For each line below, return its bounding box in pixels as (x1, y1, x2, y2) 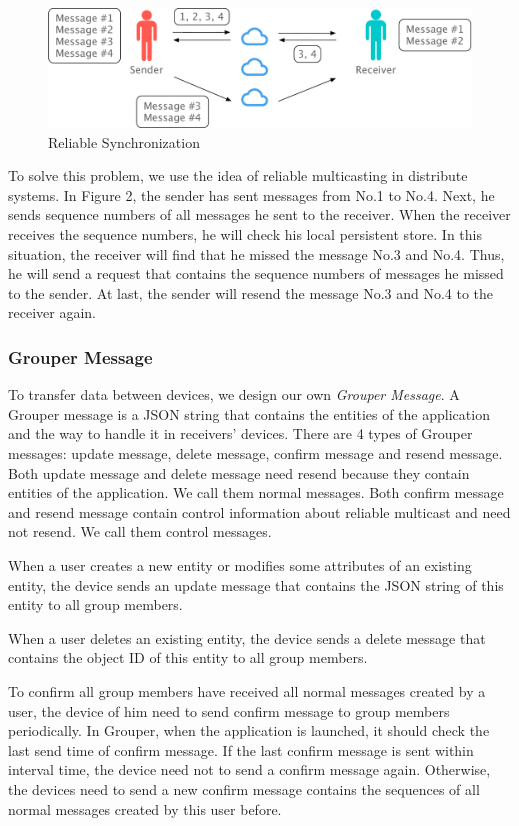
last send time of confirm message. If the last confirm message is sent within (8, 739, 474, 760)
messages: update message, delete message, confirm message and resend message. (8, 443, 503, 464)
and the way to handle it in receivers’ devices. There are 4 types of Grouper (8, 423, 473, 444)
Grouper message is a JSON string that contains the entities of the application (8, 403, 490, 424)
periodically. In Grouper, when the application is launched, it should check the (8, 720, 490, 741)
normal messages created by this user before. (8, 798, 282, 819)
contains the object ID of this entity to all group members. (8, 647, 368, 668)
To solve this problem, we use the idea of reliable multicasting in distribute (8, 165, 468, 186)
